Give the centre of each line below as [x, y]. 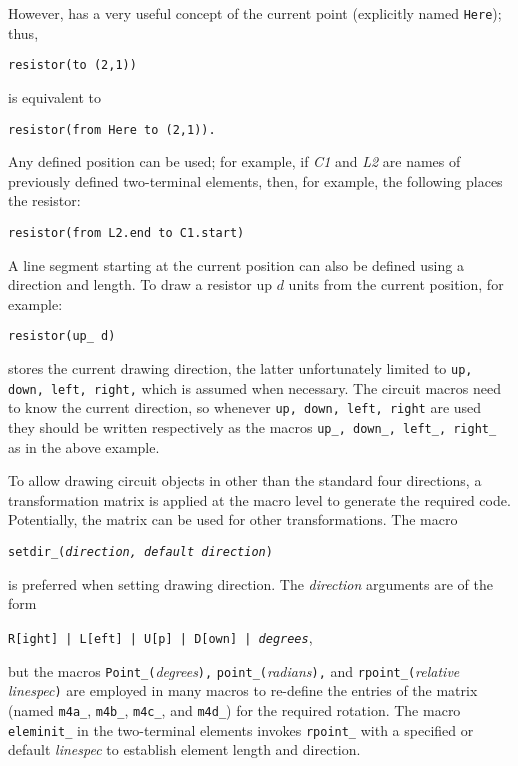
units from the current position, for [396, 284]
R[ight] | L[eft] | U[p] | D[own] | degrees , [160, 636]
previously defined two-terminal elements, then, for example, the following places [255, 180]
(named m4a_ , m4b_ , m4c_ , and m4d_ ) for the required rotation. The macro [234, 709]
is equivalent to [55, 96]
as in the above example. [84, 446]
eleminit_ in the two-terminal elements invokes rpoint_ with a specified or [241, 729]
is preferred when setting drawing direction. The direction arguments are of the [250, 583]
